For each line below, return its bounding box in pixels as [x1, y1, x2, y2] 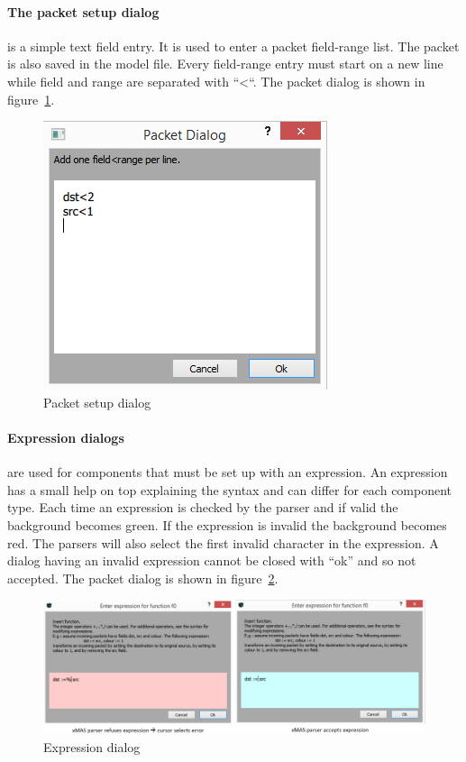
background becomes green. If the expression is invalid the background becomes [7, 515, 447, 534]
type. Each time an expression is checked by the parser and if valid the [7, 498, 398, 517]
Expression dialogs [7, 427, 124, 446]
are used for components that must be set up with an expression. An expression [7, 463, 448, 482]
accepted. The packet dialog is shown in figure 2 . [7, 568, 279, 587]
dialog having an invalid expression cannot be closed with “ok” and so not [7, 551, 416, 570]
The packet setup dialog [7, 2, 160, 21]
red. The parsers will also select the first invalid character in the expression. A [7, 533, 439, 552]
